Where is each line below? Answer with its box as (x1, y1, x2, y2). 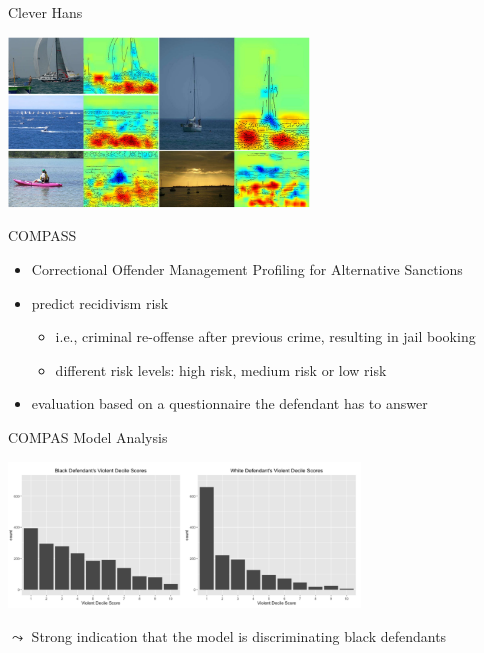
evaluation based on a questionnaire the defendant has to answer (31, 393, 428, 414)
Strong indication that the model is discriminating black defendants (31, 625, 447, 646)
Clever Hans (8, 2, 83, 22)
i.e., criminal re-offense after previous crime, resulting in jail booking (55, 326, 476, 347)
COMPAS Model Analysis (8, 427, 168, 448)
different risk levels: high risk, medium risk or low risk (55, 359, 387, 380)
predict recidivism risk (31, 292, 169, 313)
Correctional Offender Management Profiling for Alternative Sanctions (31, 259, 463, 280)
